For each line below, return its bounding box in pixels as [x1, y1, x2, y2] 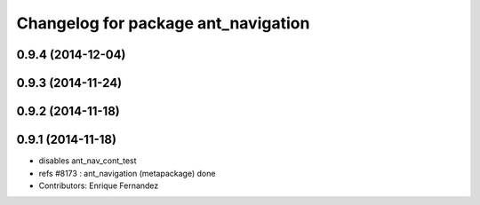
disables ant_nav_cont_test [38, 155, 137, 166]
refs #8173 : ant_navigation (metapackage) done [38, 168, 216, 178]
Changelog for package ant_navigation [16, 13, 310, 33]
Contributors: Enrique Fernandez [38, 180, 159, 191]
